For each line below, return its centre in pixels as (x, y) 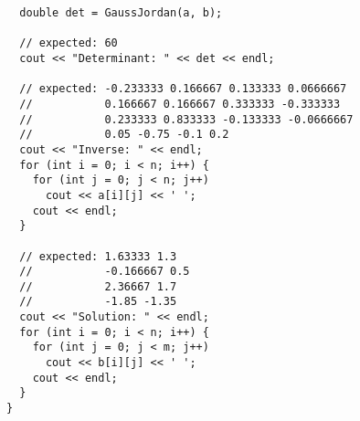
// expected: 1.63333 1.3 (98, 256)
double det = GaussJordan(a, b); (121, 13)
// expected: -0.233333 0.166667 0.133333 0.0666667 (183, 89)
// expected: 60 (69, 43)
